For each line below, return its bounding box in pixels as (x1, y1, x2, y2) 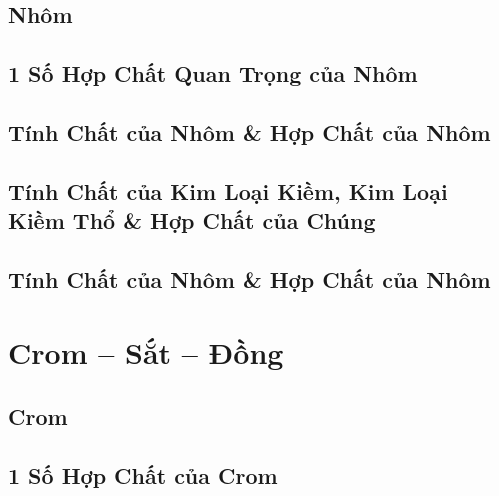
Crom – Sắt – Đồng (8, 332, 284, 373)
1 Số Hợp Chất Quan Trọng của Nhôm (8, 58, 418, 89)
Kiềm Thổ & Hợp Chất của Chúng (8, 205, 376, 236)
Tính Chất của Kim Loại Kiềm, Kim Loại (8, 175, 448, 206)
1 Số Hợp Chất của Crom (8, 459, 278, 490)
